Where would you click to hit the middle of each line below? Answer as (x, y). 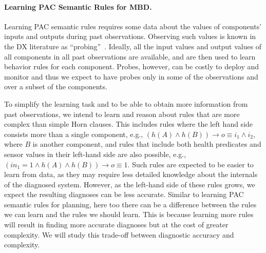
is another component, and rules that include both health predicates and (147, 144)
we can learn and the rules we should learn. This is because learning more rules (129, 214)
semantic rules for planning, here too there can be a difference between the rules (130, 204)
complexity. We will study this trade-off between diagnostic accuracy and (119, 234)
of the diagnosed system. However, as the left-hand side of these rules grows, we (130, 184)
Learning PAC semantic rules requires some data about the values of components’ (133, 26)
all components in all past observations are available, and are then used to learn (130, 56)
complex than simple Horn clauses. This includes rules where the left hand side (129, 124)
